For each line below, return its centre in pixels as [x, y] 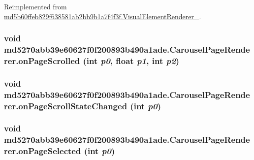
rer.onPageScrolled [42, 60]
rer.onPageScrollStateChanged [66, 106]
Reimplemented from [35, 6]
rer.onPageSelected [43, 151]
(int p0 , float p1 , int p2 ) [131, 60]
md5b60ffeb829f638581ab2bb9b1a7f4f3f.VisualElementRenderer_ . [103, 16]
